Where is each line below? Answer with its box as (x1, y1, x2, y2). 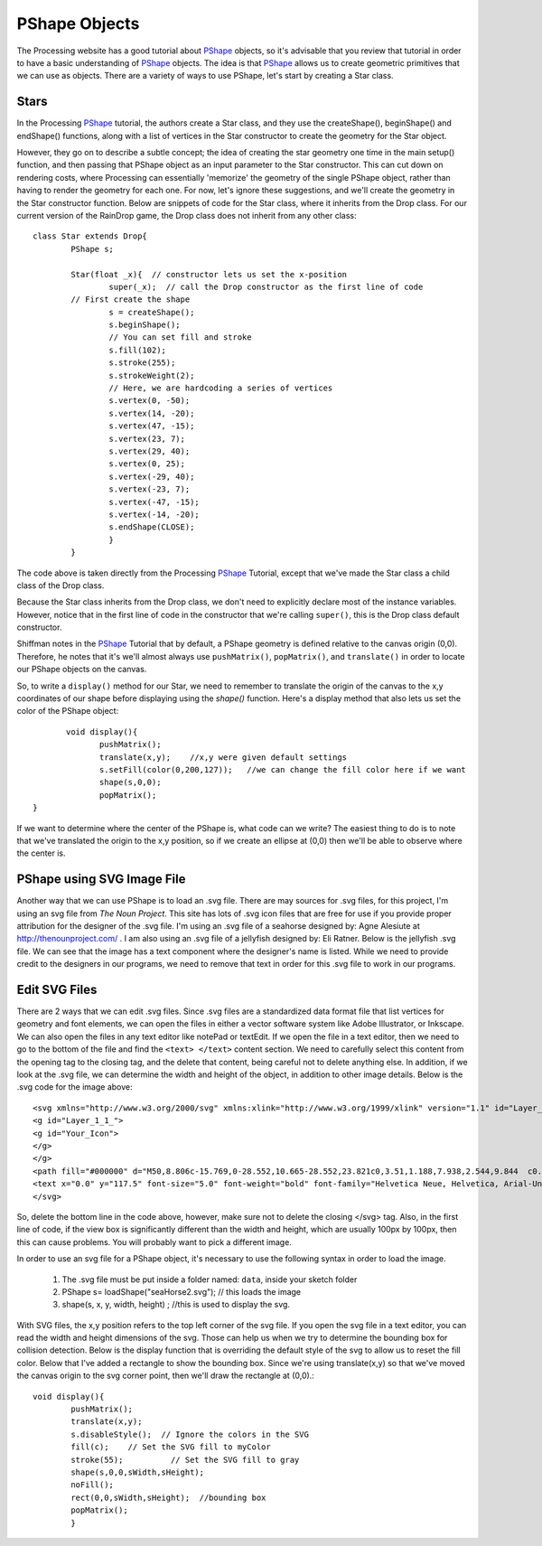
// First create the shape (70, 295, 191, 305)
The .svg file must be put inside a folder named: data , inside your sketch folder (61, 1274, 358, 1285)
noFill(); (70, 1480, 115, 1490)
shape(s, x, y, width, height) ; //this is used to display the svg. (61, 1299, 291, 1310)
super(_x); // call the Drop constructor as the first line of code (108, 281, 424, 292)
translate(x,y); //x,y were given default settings (99, 752, 348, 763)
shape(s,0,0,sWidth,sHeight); (70, 1466, 205, 1477)
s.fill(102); (108, 344, 167, 355)
